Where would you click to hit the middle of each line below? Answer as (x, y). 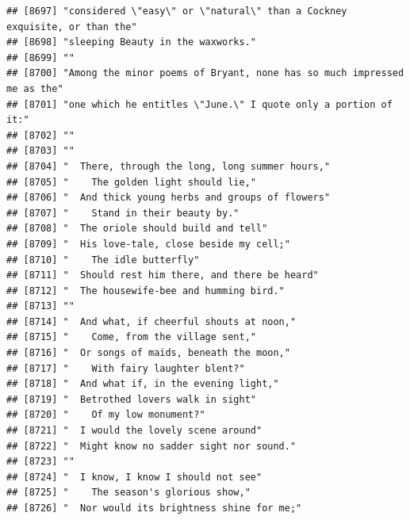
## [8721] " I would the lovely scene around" (134, 431)
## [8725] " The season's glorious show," (128, 493)
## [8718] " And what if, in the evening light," (143, 384)
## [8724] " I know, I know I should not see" (134, 477)
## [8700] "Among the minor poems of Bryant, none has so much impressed (205, 73)
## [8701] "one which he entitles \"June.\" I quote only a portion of (199, 104)
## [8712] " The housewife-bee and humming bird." (146, 291)
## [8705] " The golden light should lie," (131, 182)
